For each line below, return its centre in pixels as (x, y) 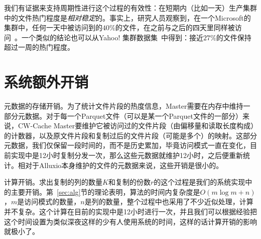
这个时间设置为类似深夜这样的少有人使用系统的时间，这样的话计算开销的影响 (130, 221)
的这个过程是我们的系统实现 (200, 182)
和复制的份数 (129, 182)
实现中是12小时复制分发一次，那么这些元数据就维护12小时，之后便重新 (127, 155)
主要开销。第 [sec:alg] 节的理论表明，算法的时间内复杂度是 (105, 191)
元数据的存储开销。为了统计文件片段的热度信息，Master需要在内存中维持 (124, 106)
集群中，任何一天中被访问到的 (53, 27)
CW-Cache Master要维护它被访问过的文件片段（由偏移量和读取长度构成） (136, 126)
